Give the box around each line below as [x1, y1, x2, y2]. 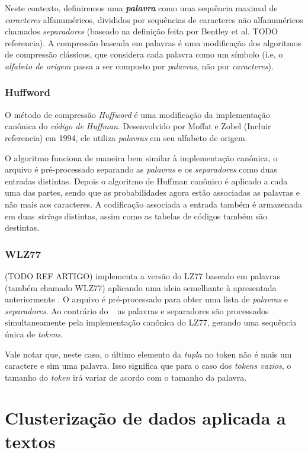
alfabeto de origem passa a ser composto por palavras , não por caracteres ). [5, 59, 274, 72]
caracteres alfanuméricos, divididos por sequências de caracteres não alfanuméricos [5, 13, 303, 25]
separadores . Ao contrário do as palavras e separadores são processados [5, 304, 269, 317]
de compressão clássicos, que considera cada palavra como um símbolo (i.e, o [5, 48, 283, 60]
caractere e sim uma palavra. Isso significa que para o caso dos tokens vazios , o [5, 359, 291, 372]
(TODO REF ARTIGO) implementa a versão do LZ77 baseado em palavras [5, 269, 281, 282]
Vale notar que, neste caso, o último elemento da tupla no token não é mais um [5, 347, 292, 360]
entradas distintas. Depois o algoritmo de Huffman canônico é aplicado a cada [5, 174, 288, 187]
